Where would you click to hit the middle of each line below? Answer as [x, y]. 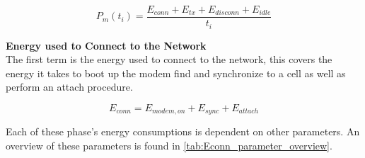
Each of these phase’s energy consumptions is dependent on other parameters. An [183, 131]
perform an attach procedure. [69, 87]
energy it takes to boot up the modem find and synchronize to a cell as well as [176, 73]
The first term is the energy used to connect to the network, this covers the [169, 59]
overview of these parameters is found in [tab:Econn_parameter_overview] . [169, 145]
